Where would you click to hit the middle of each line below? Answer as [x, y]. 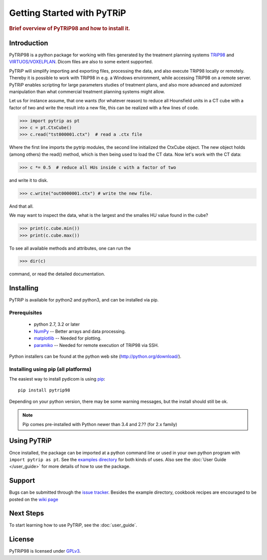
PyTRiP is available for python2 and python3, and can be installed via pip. [84, 300]
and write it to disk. [29, 180]
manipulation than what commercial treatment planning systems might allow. [87, 91]
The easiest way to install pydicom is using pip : [57, 379]
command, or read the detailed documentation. [57, 274]
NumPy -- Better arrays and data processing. [80, 331]
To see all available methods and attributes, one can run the [70, 248]
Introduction [29, 43]
